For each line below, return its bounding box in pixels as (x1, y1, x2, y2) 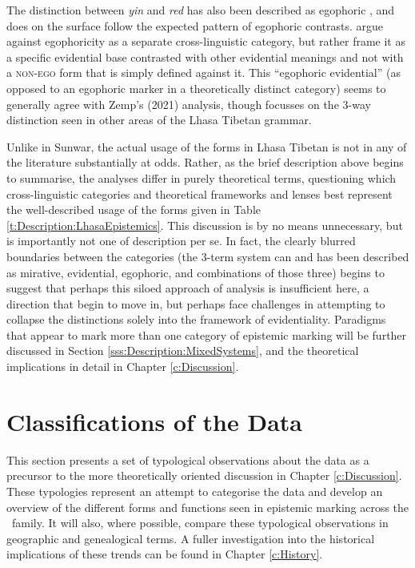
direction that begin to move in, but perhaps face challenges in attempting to (6, 295, 385, 312)
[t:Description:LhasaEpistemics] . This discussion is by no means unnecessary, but (6, 216, 403, 233)
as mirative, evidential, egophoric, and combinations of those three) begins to (6, 264, 385, 280)
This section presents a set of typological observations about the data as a (6, 451, 369, 468)
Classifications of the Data (6, 405, 302, 437)
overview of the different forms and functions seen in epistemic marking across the (6, 498, 409, 515)
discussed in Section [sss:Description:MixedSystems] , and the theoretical (6, 342, 359, 359)
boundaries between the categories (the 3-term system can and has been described (6, 248, 409, 264)
